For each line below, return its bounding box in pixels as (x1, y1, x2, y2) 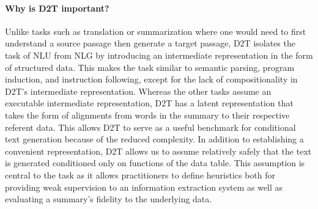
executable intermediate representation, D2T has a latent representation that (5, 97, 294, 109)
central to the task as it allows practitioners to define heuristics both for (5, 168, 276, 181)
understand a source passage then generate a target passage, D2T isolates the (5, 37, 295, 50)
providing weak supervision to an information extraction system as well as (5, 180, 283, 193)
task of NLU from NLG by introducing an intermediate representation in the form (5, 48, 313, 61)
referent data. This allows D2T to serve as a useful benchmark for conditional (5, 120, 296, 133)
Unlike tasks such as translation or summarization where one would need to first (5, 24, 306, 37)
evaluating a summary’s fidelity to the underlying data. (5, 193, 212, 205)
